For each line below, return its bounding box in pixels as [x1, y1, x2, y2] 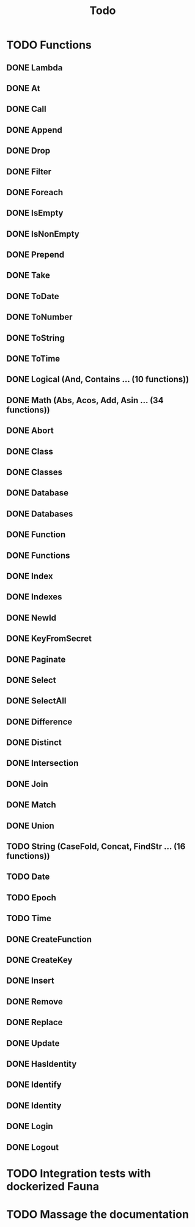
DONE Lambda [6, 62, 63, 73]
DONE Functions [6, 550, 70, 560]
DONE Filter [6, 166, 52, 177]
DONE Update [6, 1038, 60, 1048]
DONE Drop [6, 146, 51, 156]
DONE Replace [6, 1017, 63, 1028]
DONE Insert [6, 976, 54, 986]
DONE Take [6, 270, 50, 281]
